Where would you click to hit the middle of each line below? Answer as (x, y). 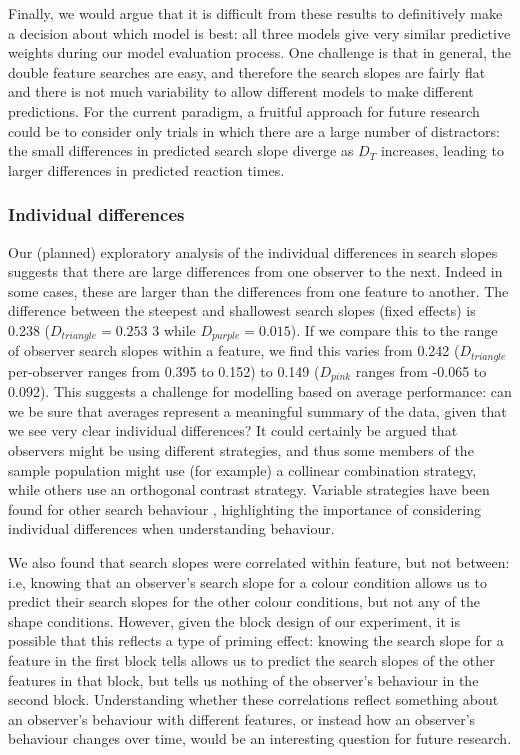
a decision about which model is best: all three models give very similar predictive (259, 32)
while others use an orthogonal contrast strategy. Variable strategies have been (249, 489)
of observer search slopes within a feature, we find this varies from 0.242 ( (234, 350)
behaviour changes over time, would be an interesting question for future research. (260, 738)
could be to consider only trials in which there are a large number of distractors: (254, 130)
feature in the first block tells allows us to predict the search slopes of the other (251, 660)
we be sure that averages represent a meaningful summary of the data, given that (257, 410)
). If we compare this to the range (394, 329)
